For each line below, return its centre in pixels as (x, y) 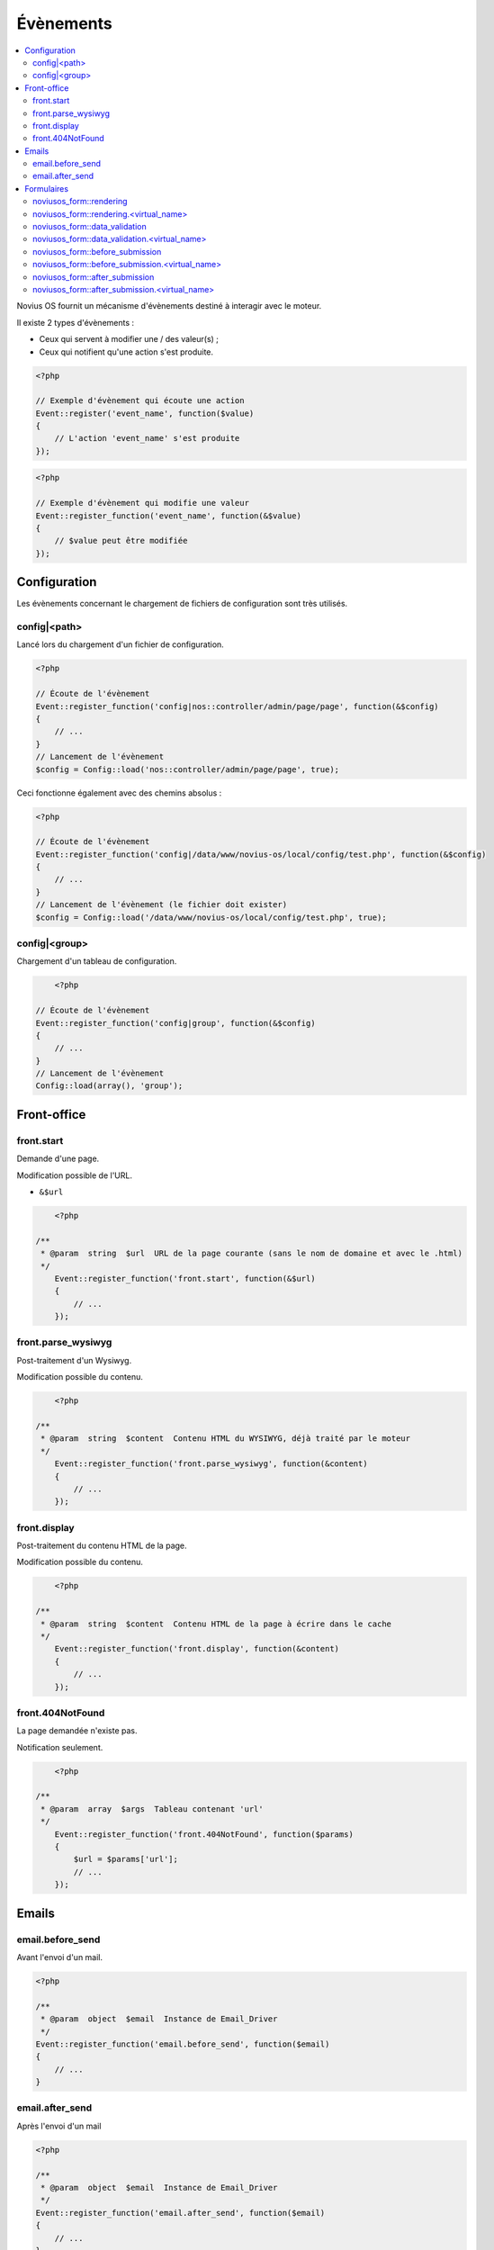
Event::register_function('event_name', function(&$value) (168, 516)
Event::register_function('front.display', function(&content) (197, 1649)
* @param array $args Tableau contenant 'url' (153, 1809)
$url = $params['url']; (126, 1859)
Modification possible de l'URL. (74, 1175)
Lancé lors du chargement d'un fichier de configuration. (120, 644)
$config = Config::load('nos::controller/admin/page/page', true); (188, 769)
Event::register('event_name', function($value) (145, 413)
